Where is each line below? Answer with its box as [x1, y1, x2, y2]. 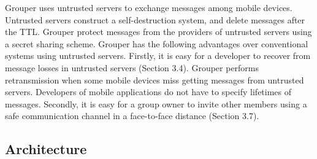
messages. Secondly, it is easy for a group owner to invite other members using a [5, 97, 307, 110]
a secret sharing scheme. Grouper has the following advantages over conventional [5, 37, 308, 50]
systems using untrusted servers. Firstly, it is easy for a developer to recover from [5, 49, 311, 62]
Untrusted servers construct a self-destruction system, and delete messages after [5, 13, 305, 26]
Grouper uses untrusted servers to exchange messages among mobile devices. [5, 1, 292, 14]
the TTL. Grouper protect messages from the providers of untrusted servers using [5, 25, 312, 38]
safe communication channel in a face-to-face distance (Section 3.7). [5, 109, 259, 122]
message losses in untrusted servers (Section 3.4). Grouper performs [5, 61, 259, 74]
